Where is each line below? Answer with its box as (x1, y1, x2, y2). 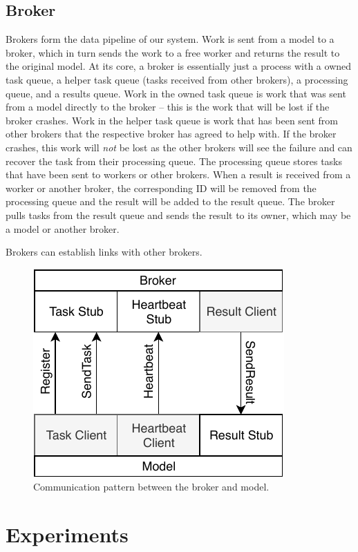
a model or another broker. (6, 221, 120, 236)
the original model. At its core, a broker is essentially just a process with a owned (6, 59, 352, 73)
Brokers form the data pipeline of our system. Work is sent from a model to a (6, 32, 335, 46)
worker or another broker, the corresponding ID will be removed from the (6, 180, 317, 195)
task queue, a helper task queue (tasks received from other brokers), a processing (6, 72, 348, 86)
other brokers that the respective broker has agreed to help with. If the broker (6, 126, 337, 141)
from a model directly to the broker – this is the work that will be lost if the (6, 99, 330, 114)
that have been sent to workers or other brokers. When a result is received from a (6, 167, 351, 182)
